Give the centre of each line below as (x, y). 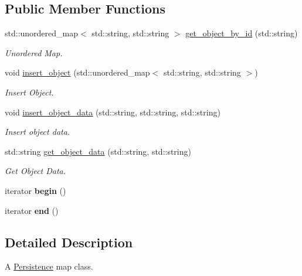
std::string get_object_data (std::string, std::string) (98, 151)
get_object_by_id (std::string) (242, 33)
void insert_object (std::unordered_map (77, 72)
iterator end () (32, 210)
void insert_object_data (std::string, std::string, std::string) (113, 112)
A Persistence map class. (49, 266)
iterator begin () (35, 190)
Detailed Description (69, 242)
